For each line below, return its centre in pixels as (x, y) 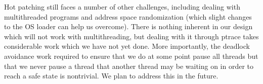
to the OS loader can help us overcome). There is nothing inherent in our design (128, 26)
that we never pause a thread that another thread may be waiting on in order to (129, 66)
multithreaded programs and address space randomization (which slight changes (128, 16)
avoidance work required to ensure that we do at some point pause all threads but (131, 56)
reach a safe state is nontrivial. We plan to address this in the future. (111, 76)
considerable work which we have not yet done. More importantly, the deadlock (127, 46)
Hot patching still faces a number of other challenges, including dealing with (122, 7)
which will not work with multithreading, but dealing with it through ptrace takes (131, 36)
